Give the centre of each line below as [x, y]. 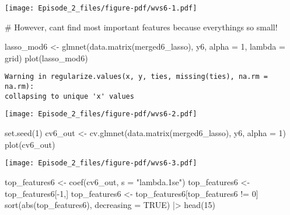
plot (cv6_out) [30, 144]
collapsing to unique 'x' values [69, 96]
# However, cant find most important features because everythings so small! [141, 27]
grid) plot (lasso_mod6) [46, 58]
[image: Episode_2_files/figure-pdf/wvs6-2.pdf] [101, 114]
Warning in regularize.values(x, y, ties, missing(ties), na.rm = [137, 77]
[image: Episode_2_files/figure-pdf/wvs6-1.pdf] [101, 8]
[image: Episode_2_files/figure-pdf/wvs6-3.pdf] [101, 163]
